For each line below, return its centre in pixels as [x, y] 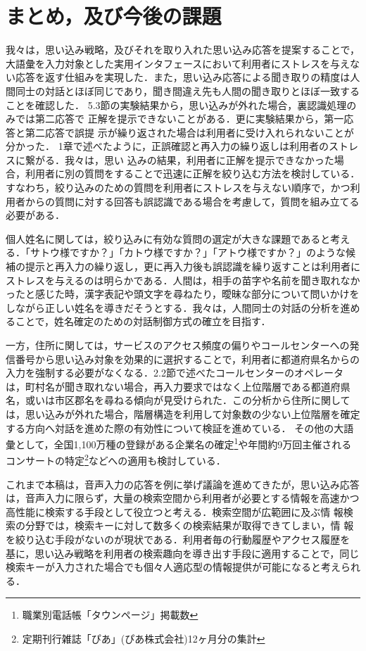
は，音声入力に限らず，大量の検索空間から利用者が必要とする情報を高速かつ [183, 498]
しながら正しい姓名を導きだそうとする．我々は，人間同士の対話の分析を [173, 307]
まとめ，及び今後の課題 [114, 16]
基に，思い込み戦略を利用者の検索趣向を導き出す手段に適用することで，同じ [183, 553]
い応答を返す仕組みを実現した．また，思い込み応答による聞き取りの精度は [178, 77]
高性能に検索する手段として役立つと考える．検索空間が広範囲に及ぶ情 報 [175, 511]
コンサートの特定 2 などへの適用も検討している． [116, 460]
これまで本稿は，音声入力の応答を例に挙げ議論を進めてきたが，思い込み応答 [183, 484]
